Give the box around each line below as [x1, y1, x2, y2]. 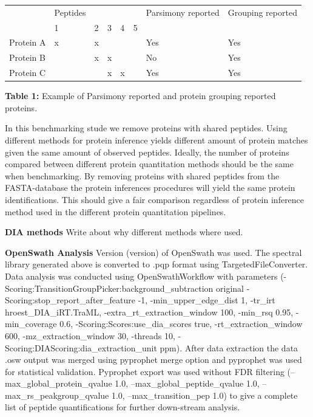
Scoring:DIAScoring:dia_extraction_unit [5, 341, 157, 354]
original [216, 281, 244, 294]
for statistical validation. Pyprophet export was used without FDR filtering [5, 365, 284, 377]
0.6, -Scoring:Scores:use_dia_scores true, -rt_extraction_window [59, 317, 303, 330]
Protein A [9, 36, 46, 49]
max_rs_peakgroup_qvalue [5, 388, 109, 401]
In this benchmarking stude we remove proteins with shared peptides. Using [5, 122, 288, 134]
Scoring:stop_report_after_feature [5, 294, 135, 306]
